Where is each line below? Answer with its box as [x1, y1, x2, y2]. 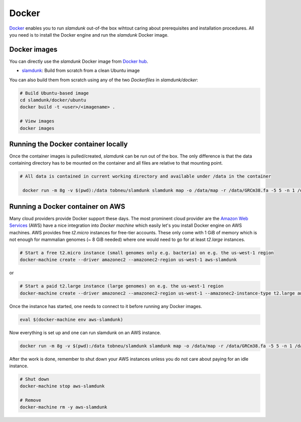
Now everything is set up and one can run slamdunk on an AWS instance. [9, 329, 162, 336]
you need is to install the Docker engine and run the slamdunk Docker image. [9, 32, 169, 38]
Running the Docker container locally [9, 139, 128, 148]
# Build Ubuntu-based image [20, 90, 89, 96]
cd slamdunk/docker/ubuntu [20, 97, 86, 103]
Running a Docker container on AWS [9, 202, 125, 211]
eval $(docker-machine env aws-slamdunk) [20, 317, 123, 322]
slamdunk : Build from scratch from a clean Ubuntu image [22, 68, 140, 74]
